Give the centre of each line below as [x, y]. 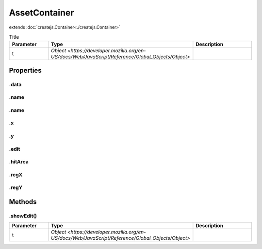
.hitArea [19, 162]
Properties [25, 70]
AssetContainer [41, 13]
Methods [23, 202]
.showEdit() [23, 216]
